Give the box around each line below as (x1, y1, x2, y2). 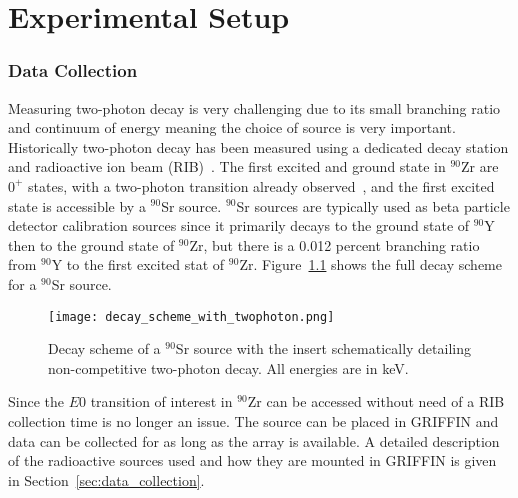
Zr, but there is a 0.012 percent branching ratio (189, 234, 480, 255)
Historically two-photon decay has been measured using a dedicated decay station (8, 136, 509, 157)
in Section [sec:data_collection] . (8, 469, 205, 490)
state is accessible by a (8, 195, 146, 216)
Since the (8, 391, 64, 412)
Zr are (461, 156, 499, 177)
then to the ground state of (8, 234, 175, 255)
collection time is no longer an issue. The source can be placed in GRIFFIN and (8, 410, 499, 431)
